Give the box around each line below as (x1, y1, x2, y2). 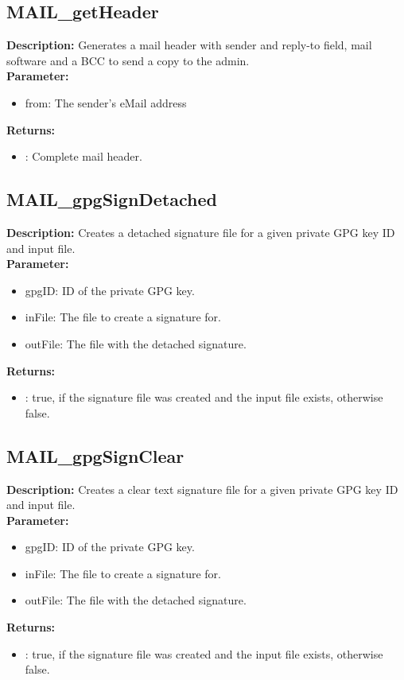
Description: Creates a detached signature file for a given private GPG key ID (6, 223, 395, 240)
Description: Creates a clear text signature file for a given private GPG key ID (6, 480, 398, 497)
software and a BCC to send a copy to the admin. (6, 52, 250, 68)
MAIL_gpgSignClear (6, 443, 185, 468)
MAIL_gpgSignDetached (6, 187, 217, 212)
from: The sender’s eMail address (25, 94, 187, 111)
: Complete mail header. (25, 148, 142, 165)
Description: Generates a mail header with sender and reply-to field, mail (6, 37, 372, 53)
